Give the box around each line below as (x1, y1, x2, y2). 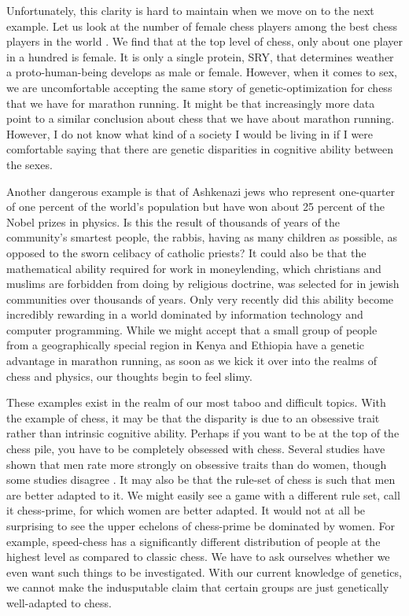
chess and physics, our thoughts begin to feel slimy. (6, 367, 252, 384)
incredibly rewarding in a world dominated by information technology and (6, 306, 363, 323)
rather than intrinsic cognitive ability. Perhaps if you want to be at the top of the (6, 425, 400, 441)
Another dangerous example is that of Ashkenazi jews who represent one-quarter (6, 183, 396, 199)
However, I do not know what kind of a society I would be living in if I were (6, 125, 374, 142)
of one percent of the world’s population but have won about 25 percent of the (6, 198, 385, 215)
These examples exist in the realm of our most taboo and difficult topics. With (6, 394, 386, 411)
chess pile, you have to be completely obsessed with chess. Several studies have (6, 441, 385, 457)
